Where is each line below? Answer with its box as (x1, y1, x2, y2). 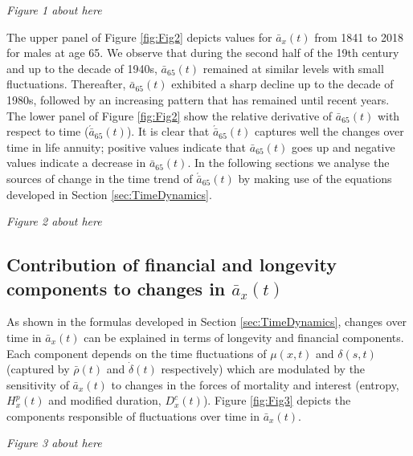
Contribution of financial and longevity (6, 252, 337, 277)
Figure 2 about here (6, 213, 102, 230)
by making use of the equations (238, 169, 392, 186)
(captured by (6, 360, 70, 377)
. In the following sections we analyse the (187, 154, 390, 171)
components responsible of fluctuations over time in (6, 407, 260, 424)
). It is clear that (126, 123, 210, 140)
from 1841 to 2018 (314, 28, 404, 45)
